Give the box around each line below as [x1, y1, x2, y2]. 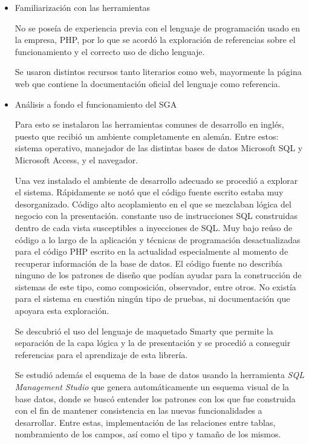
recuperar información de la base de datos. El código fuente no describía [15, 256, 282, 269]
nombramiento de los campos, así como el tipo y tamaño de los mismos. [15, 428, 281, 440]
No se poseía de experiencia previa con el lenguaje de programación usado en [15, 21, 301, 34]
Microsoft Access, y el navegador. [15, 153, 138, 166]
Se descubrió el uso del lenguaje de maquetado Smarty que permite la [15, 324, 273, 337]
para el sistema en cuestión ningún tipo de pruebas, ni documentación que [15, 292, 290, 305]
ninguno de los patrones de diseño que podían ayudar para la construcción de [15, 269, 302, 281]
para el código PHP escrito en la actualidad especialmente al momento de [15, 245, 288, 258]
